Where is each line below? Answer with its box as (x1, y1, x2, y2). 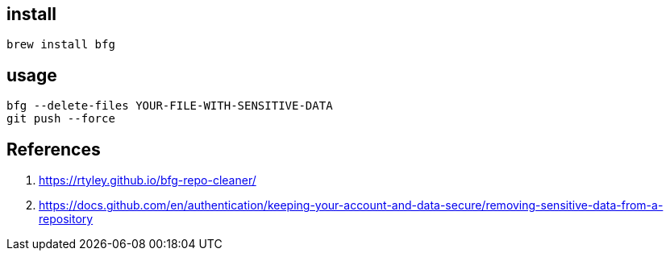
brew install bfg (6, 38, 115, 52)
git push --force (6, 112, 115, 126)
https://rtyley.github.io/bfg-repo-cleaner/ (39, 173, 256, 188)
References (6, 139, 101, 160)
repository (39, 212, 94, 226)
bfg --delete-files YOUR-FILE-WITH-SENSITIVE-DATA (6, 99, 333, 113)
